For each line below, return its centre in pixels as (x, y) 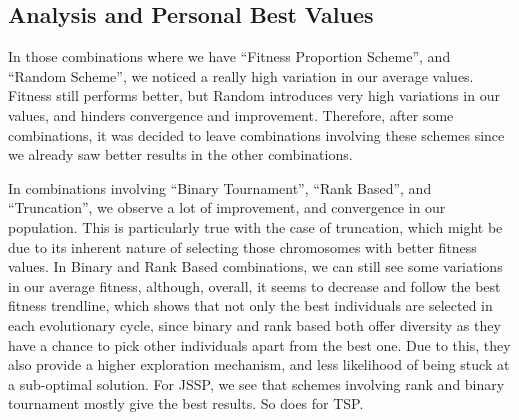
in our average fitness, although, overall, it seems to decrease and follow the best (254, 285)
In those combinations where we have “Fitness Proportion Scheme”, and (229, 56)
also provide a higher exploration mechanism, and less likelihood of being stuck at (259, 364)
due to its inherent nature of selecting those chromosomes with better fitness (242, 246)
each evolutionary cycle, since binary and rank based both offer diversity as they (254, 324)
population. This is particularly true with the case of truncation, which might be (255, 226)
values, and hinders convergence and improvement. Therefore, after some (231, 114)
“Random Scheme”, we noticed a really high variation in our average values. (241, 75)
